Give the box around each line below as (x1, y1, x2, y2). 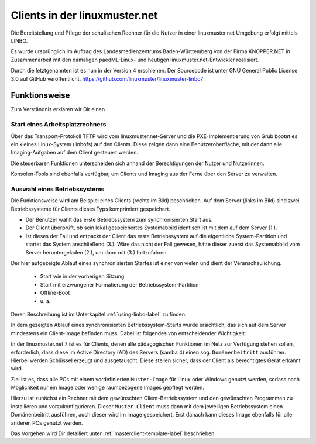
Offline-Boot (40, 290, 70, 297)
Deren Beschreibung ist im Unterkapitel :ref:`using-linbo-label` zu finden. (11, 311, 187, 318)
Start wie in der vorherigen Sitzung (40, 273, 125, 280)
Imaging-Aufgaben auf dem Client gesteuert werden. (11, 149, 139, 156)
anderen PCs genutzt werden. (11, 419, 83, 426)
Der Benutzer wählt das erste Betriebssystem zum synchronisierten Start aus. (25, 216, 213, 223)
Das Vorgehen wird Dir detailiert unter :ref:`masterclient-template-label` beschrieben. (11, 430, 217, 437)
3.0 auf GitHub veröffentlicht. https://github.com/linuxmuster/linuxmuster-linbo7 (11, 75, 204, 82)
